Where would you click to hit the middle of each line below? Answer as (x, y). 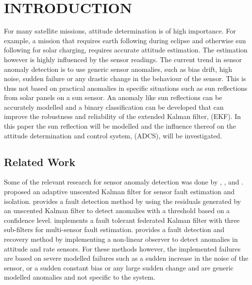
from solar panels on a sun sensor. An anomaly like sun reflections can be (113, 97)
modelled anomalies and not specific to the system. (80, 277)
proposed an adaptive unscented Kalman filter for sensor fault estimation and (119, 192)
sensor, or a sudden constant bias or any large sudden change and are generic (119, 267)
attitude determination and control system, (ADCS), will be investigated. (113, 135)
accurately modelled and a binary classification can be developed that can (114, 107)
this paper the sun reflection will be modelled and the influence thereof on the (120, 126)
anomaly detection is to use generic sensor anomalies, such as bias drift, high (118, 69)
